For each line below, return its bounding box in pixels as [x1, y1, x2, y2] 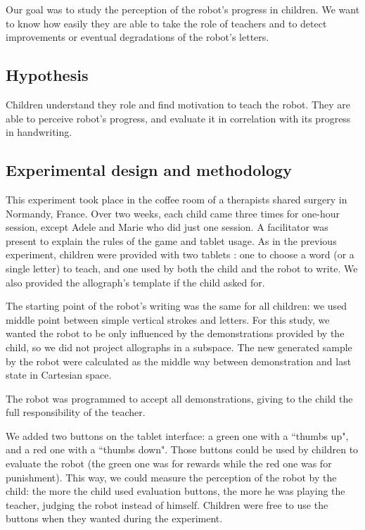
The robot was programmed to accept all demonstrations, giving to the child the [6, 391, 353, 405]
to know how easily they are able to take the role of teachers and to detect [6, 15, 327, 30]
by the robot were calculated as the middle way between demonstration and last [6, 353, 352, 368]
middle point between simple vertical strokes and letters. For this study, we [6, 312, 330, 327]
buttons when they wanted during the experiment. [6, 511, 223, 526]
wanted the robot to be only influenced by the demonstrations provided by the [6, 326, 345, 341]
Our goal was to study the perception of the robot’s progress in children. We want [6, 2, 360, 16]
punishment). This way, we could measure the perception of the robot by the [6, 469, 337, 484]
